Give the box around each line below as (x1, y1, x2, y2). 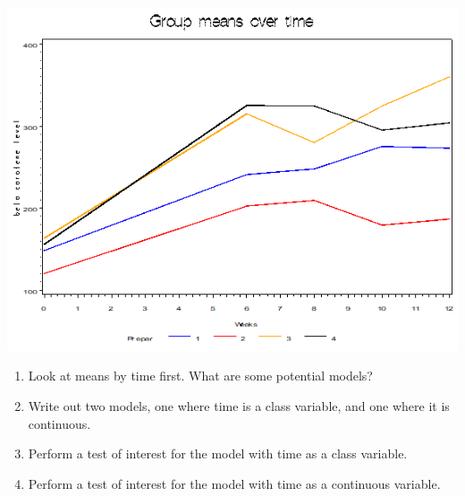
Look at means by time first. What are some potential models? (28, 366, 373, 385)
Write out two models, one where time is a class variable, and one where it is (28, 396, 450, 415)
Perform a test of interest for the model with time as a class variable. (28, 444, 408, 463)
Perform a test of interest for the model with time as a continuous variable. (28, 474, 441, 492)
